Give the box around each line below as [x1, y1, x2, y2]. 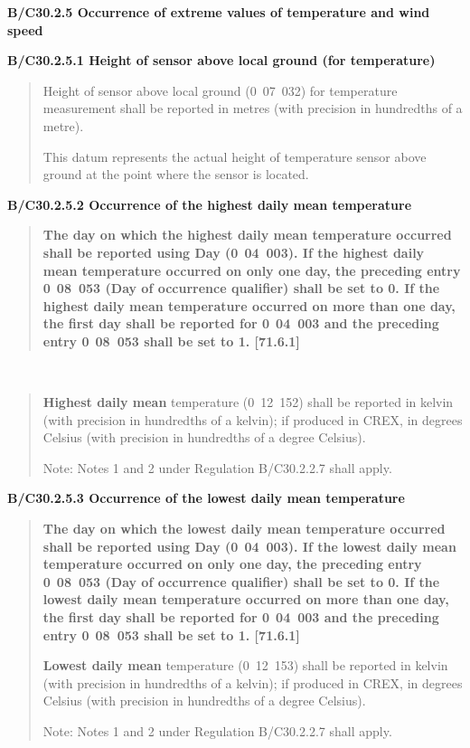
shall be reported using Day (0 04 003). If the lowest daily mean [42, 536, 456, 555]
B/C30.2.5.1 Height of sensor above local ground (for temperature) [7, 51, 436, 70]
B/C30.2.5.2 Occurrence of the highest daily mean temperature [7, 194, 412, 213]
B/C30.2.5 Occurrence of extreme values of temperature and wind [7, 3, 430, 21]
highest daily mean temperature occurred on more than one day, [42, 296, 456, 315]
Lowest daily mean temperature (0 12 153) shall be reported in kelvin [42, 656, 448, 675]
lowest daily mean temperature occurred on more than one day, [42, 590, 449, 609]
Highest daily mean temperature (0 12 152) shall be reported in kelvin [42, 393, 454, 412]
